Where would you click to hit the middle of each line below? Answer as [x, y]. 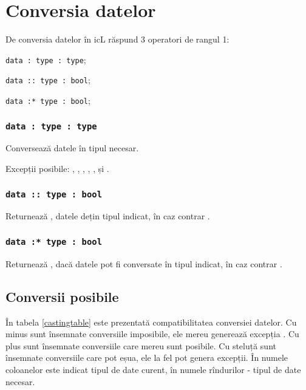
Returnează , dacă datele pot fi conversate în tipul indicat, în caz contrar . [144, 263]
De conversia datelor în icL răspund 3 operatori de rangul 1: [117, 39]
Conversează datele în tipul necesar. [72, 148]
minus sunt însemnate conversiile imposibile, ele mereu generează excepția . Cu [152, 334]
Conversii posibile [62, 296]
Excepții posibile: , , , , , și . [57, 169]
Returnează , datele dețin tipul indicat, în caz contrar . [108, 216]
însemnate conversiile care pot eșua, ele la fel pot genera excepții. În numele [147, 357]
